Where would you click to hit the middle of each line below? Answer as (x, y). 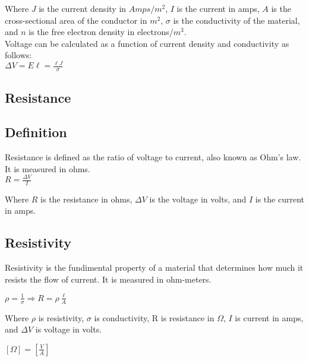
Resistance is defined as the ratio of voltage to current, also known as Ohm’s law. (153, 157)
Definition (36, 132)
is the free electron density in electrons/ (101, 32)
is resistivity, (61, 317)
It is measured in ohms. (48, 168)
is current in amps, (269, 317)
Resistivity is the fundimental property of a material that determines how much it (154, 267)
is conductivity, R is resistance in (154, 317)
